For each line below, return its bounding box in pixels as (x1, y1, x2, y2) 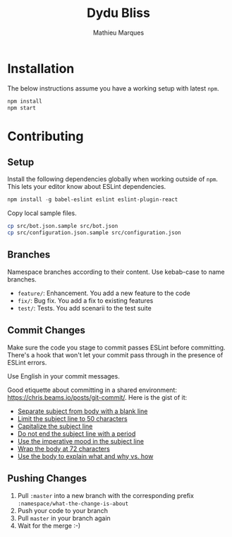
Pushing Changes (7, 473, 87, 485)
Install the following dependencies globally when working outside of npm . (7, 175, 219, 183)
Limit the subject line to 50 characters (17, 414, 128, 422)
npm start (7, 104, 37, 111)
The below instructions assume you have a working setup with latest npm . (7, 83, 219, 93)
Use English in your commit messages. (7, 371, 120, 380)
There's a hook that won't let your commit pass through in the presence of (7, 350, 224, 359)
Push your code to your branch (17, 506, 108, 514)
